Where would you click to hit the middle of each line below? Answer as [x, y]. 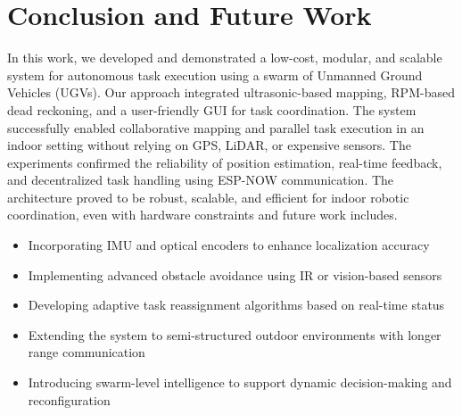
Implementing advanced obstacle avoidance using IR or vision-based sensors [235, 274]
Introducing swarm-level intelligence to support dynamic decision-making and [240, 382]
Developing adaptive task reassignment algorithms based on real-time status [236, 305]
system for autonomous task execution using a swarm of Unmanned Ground [215, 75]
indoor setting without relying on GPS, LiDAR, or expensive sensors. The [209, 145]
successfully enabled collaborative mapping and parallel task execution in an [216, 127]
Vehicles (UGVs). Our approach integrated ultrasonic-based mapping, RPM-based [231, 92]
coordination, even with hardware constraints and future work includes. [202, 215]
